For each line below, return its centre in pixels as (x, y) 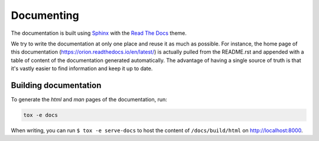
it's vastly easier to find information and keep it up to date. (82, 68)
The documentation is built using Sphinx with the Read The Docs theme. (99, 33)
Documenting (45, 15)
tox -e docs (41, 115)
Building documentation (56, 85)
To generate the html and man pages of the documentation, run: (89, 100)
